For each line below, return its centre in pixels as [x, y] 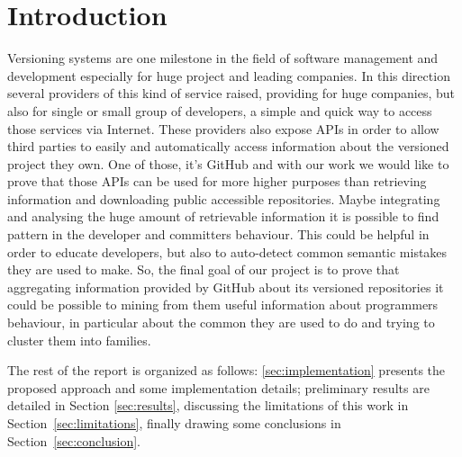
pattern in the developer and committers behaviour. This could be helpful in [218, 234]
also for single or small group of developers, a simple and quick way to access [220, 110]
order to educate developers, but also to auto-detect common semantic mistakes [227, 251]
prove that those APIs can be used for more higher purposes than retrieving [217, 181]
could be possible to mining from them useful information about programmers [223, 305]
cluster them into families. [79, 340]
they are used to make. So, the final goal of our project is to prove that [204, 269]
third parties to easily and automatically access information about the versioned [228, 146]
